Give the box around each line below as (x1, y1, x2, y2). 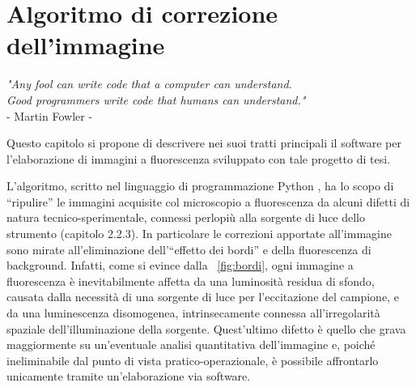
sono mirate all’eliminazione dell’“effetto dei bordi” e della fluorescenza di (6, 240, 371, 257)
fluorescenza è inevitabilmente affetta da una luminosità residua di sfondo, (6, 272, 375, 289)
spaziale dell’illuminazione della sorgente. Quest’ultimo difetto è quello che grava (6, 320, 406, 337)
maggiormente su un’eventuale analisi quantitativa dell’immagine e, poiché (6, 336, 376, 353)
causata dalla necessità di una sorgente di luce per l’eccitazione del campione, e (6, 288, 399, 305)
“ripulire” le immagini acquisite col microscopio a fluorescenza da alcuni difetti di (6, 193, 410, 210)
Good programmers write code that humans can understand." (6, 91, 306, 108)
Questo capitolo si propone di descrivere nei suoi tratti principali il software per (6, 134, 401, 151)
